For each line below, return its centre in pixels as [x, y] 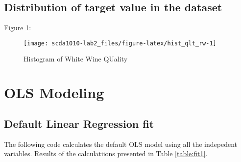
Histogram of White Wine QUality [76, 59]
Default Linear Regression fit [79, 123]
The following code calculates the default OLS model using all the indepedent [120, 144]
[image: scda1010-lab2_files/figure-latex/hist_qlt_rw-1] [120, 43]
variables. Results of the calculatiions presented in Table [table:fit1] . [106, 153]
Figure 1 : [18, 28]
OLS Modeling [54, 92]
